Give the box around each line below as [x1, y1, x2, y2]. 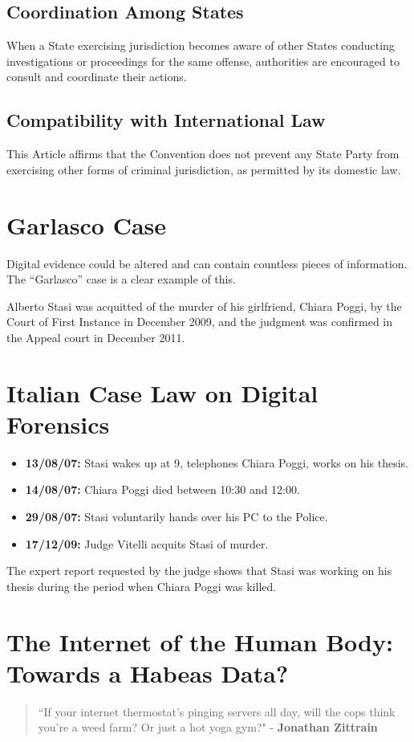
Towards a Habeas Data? [6, 656, 289, 689]
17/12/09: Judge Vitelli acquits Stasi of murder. [25, 535, 269, 552]
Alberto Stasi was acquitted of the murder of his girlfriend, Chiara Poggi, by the [6, 297, 402, 314]
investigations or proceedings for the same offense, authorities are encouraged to [6, 52, 400, 69]
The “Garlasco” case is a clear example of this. [6, 271, 236, 287]
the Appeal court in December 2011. [6, 328, 185, 345]
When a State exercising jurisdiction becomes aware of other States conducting [6, 37, 395, 54]
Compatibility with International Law [6, 108, 326, 132]
